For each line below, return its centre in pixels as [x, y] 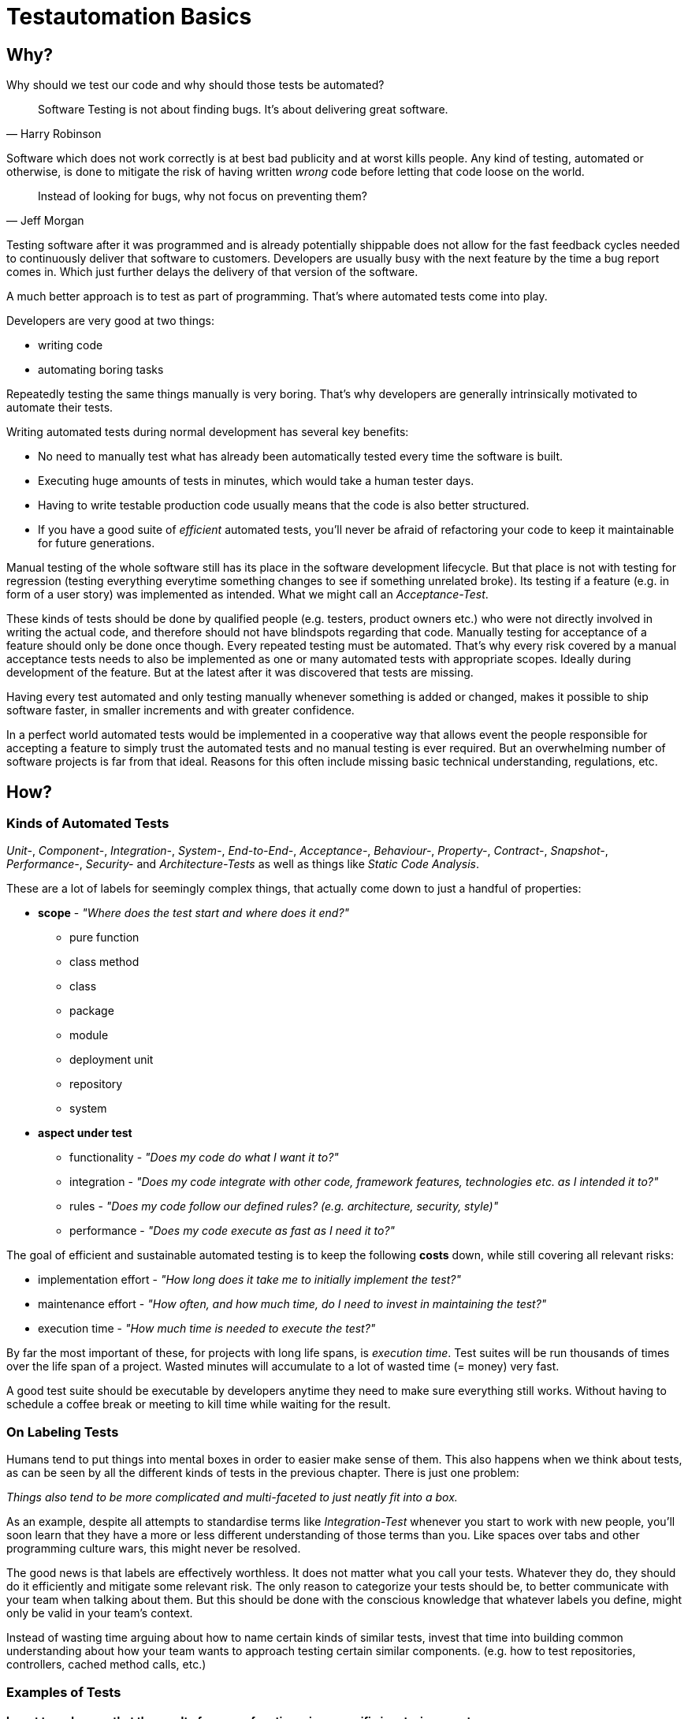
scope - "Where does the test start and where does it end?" [194, 913]
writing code [71, 345]
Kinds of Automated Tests [88, 824]
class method [104, 962]
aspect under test [85, 1133]
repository [96, 1084]
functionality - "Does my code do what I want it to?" [204, 1158]
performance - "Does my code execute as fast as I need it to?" [232, 1231]
